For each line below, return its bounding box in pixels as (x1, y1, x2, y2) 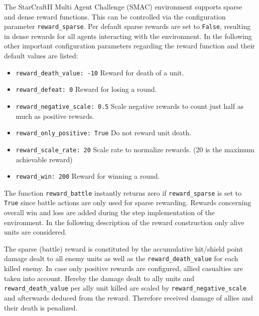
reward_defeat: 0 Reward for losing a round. (15, 84, 157, 94)
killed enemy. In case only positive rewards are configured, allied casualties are (4, 263, 243, 274)
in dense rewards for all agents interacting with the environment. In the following (4, 30, 252, 41)
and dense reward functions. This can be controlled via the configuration (4, 11, 226, 21)
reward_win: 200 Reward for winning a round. (15, 171, 160, 181)
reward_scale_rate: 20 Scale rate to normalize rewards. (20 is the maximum (15, 144, 255, 154)
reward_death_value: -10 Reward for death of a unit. (15, 67, 184, 77)
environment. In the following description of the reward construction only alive (4, 217, 245, 227)
